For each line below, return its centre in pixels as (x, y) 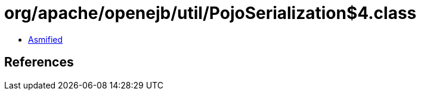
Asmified (46, 39)
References (39, 62)
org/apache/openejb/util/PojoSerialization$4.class (210, 13)
